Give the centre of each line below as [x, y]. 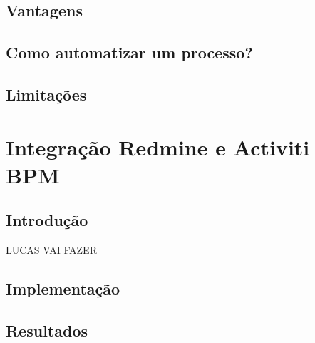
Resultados [47, 330]
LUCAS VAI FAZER [51, 250]
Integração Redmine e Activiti [158, 147]
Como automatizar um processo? [129, 52]
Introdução [47, 220]
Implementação [63, 288]
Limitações [46, 94]
